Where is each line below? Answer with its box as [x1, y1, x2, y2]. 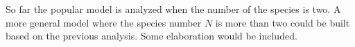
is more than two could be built [215, 15, 350, 29]
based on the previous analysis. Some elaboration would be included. [6, 29, 297, 43]
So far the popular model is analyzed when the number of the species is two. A [6, 2, 341, 16]
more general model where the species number [6, 15, 202, 29]
